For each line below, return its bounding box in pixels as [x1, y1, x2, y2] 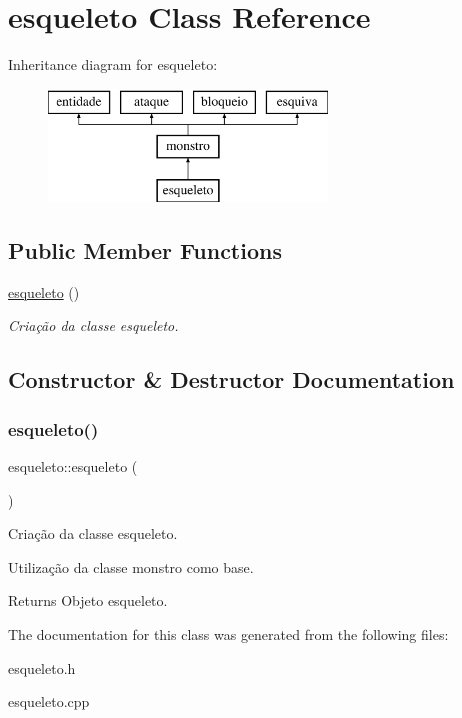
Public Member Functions [8, 235, 282, 266]
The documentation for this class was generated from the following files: [8, 624, 449, 645]
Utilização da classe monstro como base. [8, 556, 254, 577]
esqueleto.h [8, 657, 76, 678]
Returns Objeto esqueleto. [8, 590, 168, 611]
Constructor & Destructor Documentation [8, 364, 455, 395]
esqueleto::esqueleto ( [8, 456, 138, 477]
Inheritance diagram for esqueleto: [8, 54, 218, 75]
